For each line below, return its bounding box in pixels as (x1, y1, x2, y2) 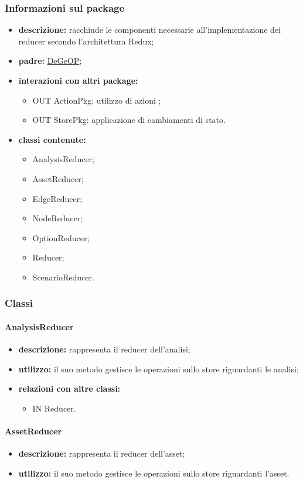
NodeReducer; (32, 212, 83, 224)
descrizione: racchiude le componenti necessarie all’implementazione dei (18, 23, 281, 36)
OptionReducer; (32, 231, 90, 244)
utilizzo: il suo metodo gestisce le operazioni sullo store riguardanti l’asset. (18, 467, 290, 479)
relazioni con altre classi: (18, 382, 121, 395)
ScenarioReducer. (32, 270, 94, 283)
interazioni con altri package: (18, 74, 138, 86)
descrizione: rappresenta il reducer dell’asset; (18, 447, 185, 460)
